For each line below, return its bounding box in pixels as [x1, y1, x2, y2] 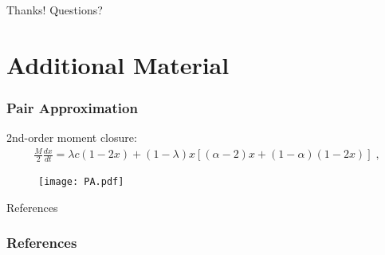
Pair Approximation [6, 97, 138, 117]
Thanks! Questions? [6, 2, 103, 18]
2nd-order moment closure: [6, 129, 137, 146]
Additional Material [6, 48, 230, 80]
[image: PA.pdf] [38, 176, 124, 188]
